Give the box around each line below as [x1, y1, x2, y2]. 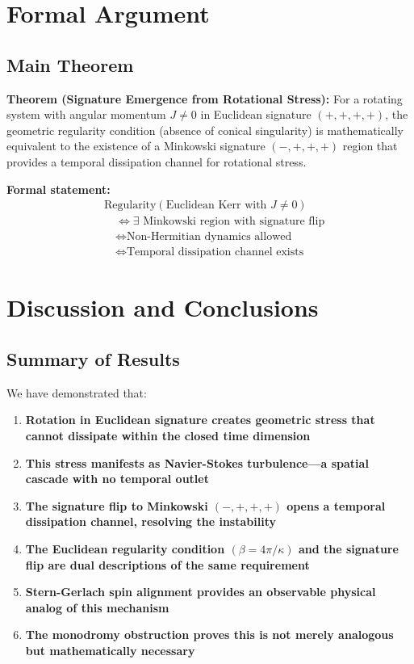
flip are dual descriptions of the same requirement [25, 556, 310, 573]
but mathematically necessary [25, 641, 195, 658]
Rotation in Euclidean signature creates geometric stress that [25, 411, 375, 428]
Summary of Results [6, 347, 180, 372]
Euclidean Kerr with [165, 200, 267, 212]
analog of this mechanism [25, 599, 169, 616]
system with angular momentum [6, 106, 166, 123]
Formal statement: [6, 180, 111, 197]
